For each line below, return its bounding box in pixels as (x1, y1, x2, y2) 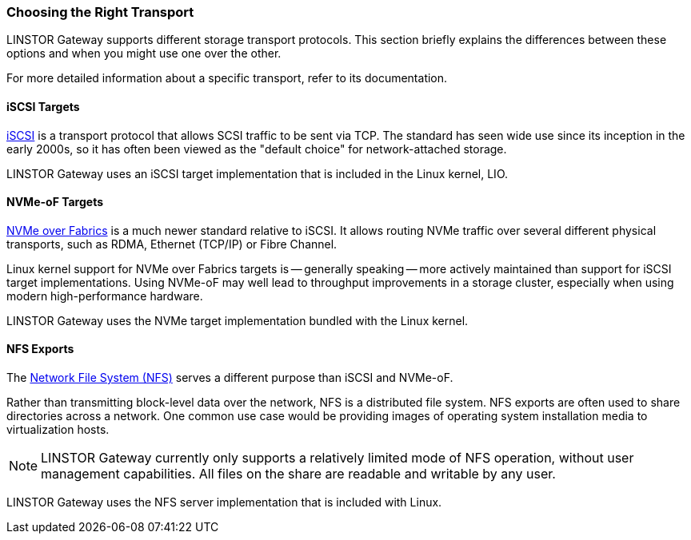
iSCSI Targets (6, 99, 80, 113)
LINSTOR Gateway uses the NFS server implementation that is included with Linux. (6, 495, 442, 510)
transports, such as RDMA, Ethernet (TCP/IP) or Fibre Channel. (6, 236, 338, 251)
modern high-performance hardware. (6, 288, 203, 303)
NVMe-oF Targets (6, 195, 104, 209)
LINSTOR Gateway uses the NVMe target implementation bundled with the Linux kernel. (6, 313, 469, 328)
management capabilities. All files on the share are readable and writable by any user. (41, 466, 556, 482)
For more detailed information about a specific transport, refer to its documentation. (6, 71, 448, 85)
